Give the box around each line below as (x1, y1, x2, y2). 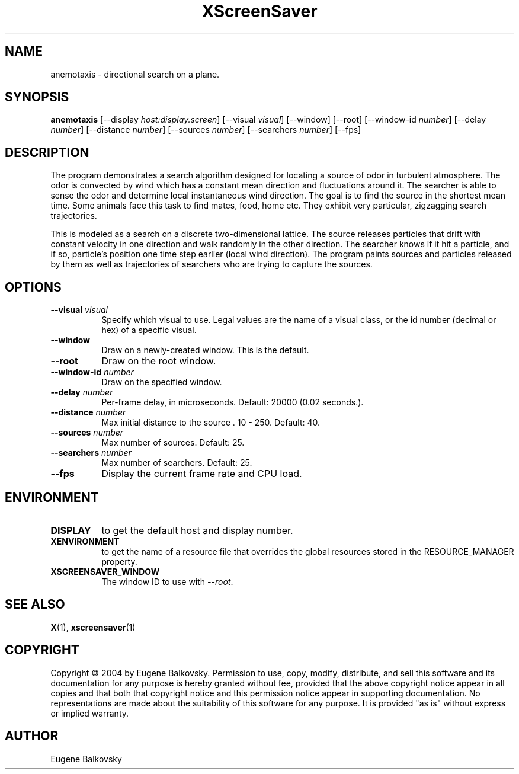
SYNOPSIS (5, 89, 69, 105)
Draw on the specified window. (101, 377, 222, 388)
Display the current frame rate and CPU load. (101, 468, 302, 480)
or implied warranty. (50, 708, 129, 718)
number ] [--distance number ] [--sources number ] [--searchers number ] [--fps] (50, 124, 361, 135)
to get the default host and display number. (101, 524, 293, 536)
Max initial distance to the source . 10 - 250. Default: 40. (101, 417, 321, 428)
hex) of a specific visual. (101, 325, 197, 335)
